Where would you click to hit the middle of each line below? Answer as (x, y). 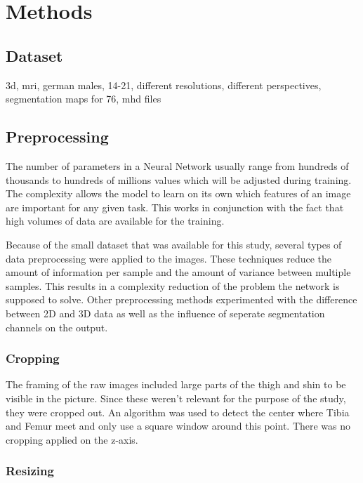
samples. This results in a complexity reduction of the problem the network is (173, 285)
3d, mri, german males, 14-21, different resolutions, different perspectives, (164, 85)
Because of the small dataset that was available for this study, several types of (174, 244)
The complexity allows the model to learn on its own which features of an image (178, 193)
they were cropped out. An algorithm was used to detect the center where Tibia (178, 412)
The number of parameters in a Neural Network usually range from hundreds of (177, 165)
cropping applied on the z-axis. (72, 439)
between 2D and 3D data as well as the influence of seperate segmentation (165, 313)
